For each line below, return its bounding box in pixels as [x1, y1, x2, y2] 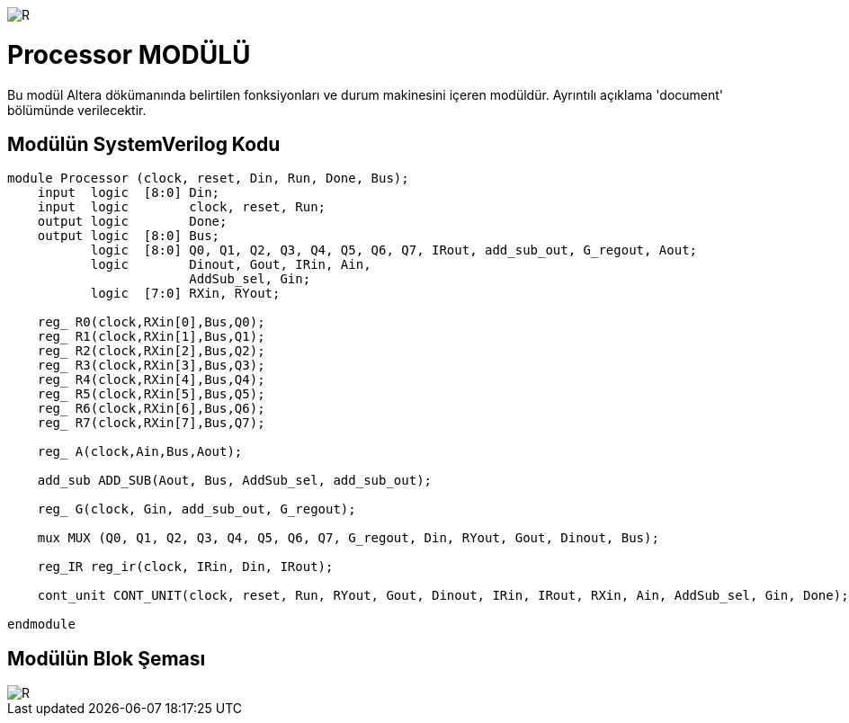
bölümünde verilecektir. [7, 102, 147, 118]
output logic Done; [37, 214, 228, 229]
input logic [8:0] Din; [37, 185, 220, 201]
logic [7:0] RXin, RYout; [90, 286, 281, 301]
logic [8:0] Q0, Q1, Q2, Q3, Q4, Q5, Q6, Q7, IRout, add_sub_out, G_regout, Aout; [90, 243, 698, 258]
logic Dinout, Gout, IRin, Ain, [90, 257, 371, 272]
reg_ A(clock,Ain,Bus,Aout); [37, 444, 243, 460]
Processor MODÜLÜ [7, 39, 251, 70]
